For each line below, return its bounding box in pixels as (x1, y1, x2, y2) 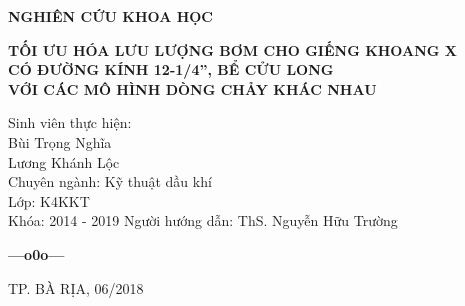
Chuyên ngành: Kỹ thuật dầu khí (8, 171, 212, 192)
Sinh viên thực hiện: (8, 112, 132, 133)
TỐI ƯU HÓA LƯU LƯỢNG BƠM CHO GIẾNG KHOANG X (8, 39, 457, 60)
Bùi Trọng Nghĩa (8, 131, 112, 152)
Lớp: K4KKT (8, 190, 90, 211)
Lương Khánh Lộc (8, 151, 120, 172)
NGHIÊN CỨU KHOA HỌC (8, 6, 214, 26)
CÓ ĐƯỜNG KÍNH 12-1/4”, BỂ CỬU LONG (8, 59, 334, 80)
